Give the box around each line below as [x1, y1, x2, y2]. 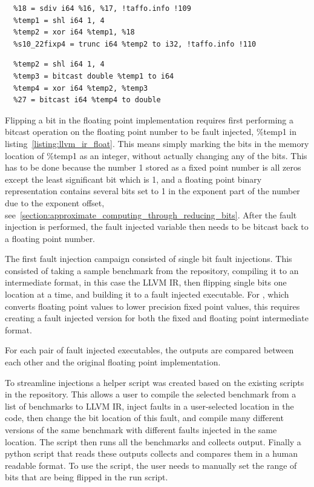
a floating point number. [5, 232, 96, 244]
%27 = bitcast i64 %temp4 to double [13, 96, 161, 105]
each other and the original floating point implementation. [5, 356, 221, 368]
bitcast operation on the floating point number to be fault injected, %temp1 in [5, 125, 297, 138]
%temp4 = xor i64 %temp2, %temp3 [13, 83, 148, 93]
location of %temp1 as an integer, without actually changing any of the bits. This [5, 149, 307, 162]
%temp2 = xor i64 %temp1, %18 [13, 28, 135, 37]
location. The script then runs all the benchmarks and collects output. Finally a [5, 435, 301, 448]
